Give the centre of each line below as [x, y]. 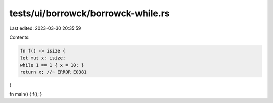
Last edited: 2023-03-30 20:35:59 [45, 28]
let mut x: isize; [43, 58]
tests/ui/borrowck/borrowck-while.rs [89, 13]
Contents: [19, 37]
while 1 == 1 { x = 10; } [52, 65]
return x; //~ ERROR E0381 [53, 72]
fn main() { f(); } [26, 94]
